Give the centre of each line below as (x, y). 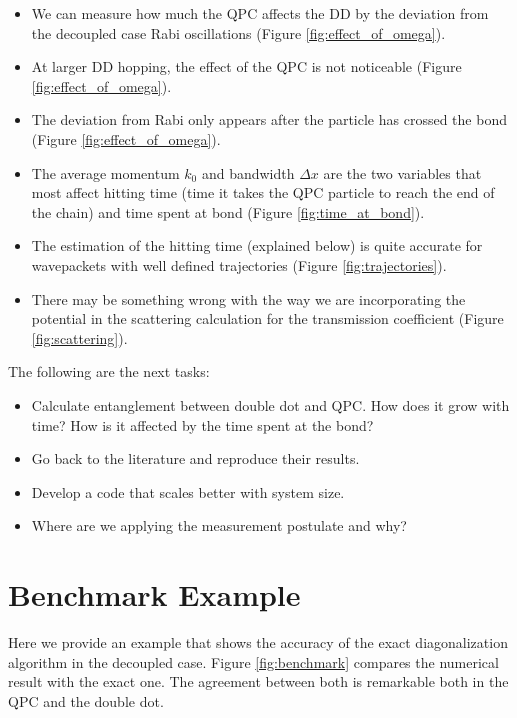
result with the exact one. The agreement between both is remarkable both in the (258, 681)
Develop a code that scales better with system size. (188, 491)
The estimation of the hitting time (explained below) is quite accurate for (257, 245)
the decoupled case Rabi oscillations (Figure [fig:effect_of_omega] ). (238, 32)
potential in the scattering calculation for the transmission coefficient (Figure (267, 318)
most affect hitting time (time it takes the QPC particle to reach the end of (263, 192)
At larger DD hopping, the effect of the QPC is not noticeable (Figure (246, 66)
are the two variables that (402, 172)
